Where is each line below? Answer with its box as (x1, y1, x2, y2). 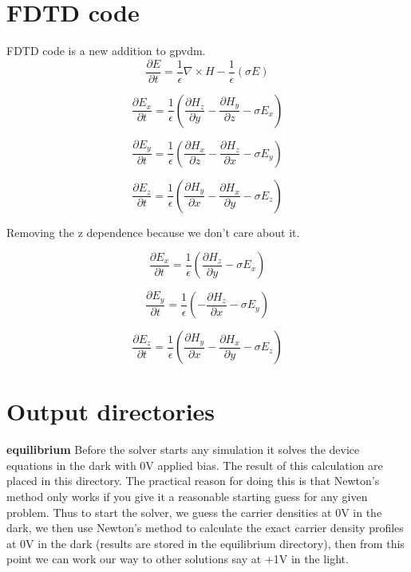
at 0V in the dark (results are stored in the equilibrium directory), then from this (6, 535, 405, 551)
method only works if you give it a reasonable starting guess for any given (6, 488, 368, 505)
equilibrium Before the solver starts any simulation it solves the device (6, 441, 360, 458)
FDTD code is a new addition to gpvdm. (6, 42, 206, 59)
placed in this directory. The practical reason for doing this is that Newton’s (6, 472, 380, 489)
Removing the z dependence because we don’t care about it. (6, 223, 300, 240)
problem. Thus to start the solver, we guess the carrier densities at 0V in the (6, 503, 382, 520)
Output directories (6, 395, 215, 428)
